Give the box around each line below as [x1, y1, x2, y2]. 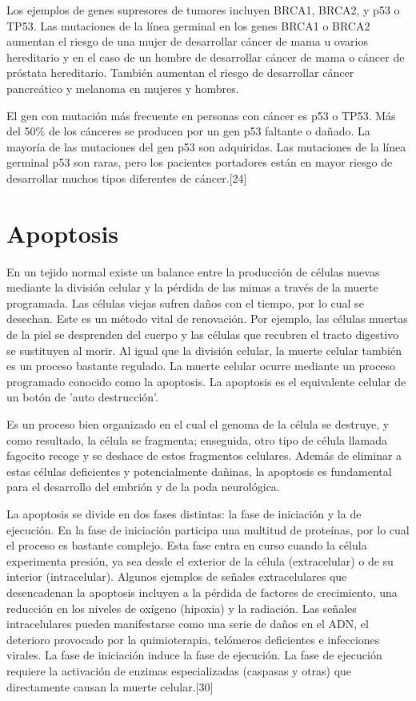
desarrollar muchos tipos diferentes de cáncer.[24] [6, 169, 247, 186]
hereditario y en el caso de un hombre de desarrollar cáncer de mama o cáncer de [6, 48, 405, 65]
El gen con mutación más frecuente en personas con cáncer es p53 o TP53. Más [6, 107, 396, 123]
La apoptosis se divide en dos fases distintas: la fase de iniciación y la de [6, 505, 362, 522]
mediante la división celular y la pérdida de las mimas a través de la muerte [6, 279, 378, 296]
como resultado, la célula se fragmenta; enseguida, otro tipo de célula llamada [6, 431, 387, 448]
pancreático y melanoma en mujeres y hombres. [6, 79, 239, 96]
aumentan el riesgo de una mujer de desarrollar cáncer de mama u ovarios [6, 33, 368, 50]
